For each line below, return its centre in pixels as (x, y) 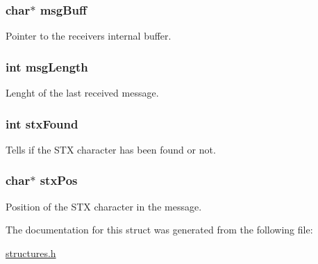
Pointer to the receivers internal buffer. (89, 36)
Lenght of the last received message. (82, 93)
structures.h (31, 253)
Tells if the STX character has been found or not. (111, 149)
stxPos (59, 180)
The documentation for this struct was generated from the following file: (159, 230)
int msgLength (47, 66)
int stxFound (42, 123)
